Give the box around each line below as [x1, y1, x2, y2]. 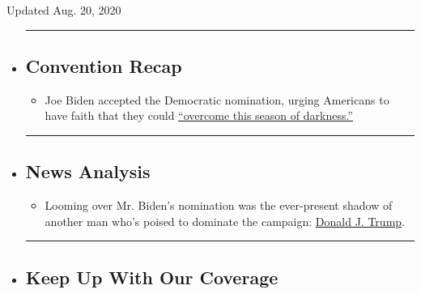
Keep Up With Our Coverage [25, 264, 279, 289]
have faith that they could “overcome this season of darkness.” [45, 107, 353, 124]
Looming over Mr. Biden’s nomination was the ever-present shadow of [45, 197, 393, 214]
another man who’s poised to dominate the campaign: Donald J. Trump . [45, 212, 405, 229]
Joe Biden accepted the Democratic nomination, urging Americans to [45, 91, 389, 108]
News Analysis [25, 159, 151, 184]
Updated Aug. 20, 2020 [6, 2, 121, 18]
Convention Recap [25, 53, 182, 78]
